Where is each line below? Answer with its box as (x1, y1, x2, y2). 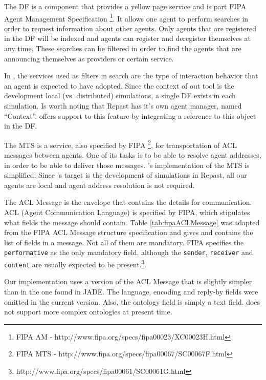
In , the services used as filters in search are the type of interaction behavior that (4, 70, 258, 81)
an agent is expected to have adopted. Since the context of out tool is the (4, 80, 234, 91)
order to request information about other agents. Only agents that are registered (4, 23, 256, 33)
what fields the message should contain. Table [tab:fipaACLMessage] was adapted (4, 217, 260, 227)
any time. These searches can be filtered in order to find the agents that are (4, 43, 241, 54)
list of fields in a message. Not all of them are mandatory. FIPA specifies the (4, 237, 244, 247)
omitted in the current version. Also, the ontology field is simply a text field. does (4, 296, 260, 307)
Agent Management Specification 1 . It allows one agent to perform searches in (4, 11, 249, 24)
